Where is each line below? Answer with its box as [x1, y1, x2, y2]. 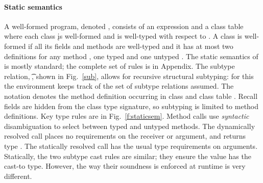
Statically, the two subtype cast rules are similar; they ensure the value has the [4, 150, 251, 161]
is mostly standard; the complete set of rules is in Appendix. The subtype [4, 61, 235, 71]
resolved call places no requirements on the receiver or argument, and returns [4, 130, 246, 141]
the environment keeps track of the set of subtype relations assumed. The [4, 81, 234, 91]
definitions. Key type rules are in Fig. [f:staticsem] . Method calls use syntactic [4, 111, 249, 121]
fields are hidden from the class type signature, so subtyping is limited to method [4, 100, 259, 111]
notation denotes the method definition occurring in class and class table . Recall [4, 90, 258, 101]
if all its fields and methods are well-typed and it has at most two [28, 40, 233, 51]
